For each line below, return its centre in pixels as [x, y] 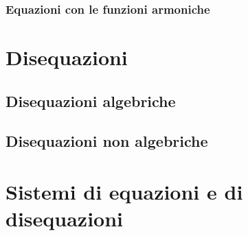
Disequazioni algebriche [91, 101]
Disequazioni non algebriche [107, 141]
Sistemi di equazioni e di [124, 191]
